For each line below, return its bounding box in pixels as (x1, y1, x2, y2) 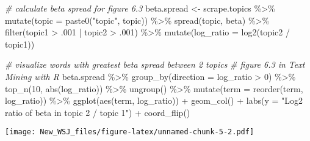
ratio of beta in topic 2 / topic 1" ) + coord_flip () (5, 106, 190, 118)
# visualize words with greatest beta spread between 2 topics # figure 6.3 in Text (5, 58, 305, 71)
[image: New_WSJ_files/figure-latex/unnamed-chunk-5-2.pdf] (5, 128, 254, 137)
